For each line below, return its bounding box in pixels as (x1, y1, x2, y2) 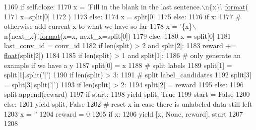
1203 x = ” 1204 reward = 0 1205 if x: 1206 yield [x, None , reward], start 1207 (4, 108, 243, 119)
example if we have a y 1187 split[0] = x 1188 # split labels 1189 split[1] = (4, 60, 232, 70)
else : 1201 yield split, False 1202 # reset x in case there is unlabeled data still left (4, 98, 253, 109)
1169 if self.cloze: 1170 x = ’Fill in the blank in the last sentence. (4, 1, 201, 11)
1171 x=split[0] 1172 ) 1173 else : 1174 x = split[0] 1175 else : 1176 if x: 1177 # (4, 11, 241, 21)
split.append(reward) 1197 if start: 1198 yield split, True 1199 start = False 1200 (4, 89, 250, 99)
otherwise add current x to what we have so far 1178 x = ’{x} (4, 21, 192, 31)
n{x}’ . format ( (205, 1, 248, 11)
